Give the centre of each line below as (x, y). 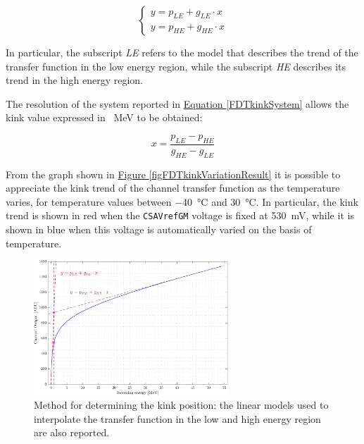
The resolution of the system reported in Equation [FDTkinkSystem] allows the (177, 103)
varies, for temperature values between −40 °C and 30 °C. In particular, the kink (182, 201)
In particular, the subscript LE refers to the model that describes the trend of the (182, 52)
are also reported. (72, 432)
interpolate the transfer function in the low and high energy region (177, 418)
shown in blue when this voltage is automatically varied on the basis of (159, 229)
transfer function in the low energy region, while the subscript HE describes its (176, 66)
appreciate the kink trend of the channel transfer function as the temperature (173, 188)
